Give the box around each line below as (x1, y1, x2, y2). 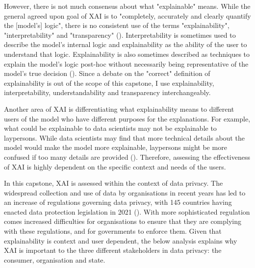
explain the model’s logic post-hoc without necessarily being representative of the (4, 58, 249, 69)
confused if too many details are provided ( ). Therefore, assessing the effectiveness (4, 151, 251, 162)
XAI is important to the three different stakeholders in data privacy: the (4, 245, 222, 255)
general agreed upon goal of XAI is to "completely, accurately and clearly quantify (4, 10, 251, 21)
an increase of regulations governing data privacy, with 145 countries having (4, 197, 232, 207)
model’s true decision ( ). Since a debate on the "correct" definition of (4, 68, 210, 78)
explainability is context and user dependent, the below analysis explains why (4, 235, 237, 245)
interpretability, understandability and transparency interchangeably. (4, 87, 211, 97)
